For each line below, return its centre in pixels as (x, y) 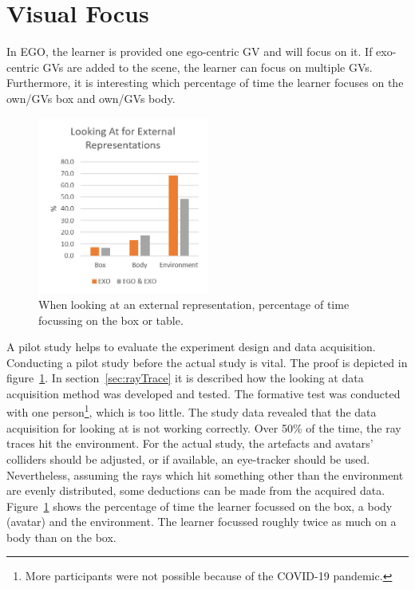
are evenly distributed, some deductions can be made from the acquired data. (196, 490)
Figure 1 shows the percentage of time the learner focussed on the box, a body (200, 506)
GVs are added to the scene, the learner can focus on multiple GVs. (207, 67)
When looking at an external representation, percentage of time (194, 304)
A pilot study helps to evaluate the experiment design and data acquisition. (191, 347)
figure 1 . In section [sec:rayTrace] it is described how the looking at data (185, 378)
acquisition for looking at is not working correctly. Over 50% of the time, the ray (204, 427)
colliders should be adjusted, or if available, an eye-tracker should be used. (188, 459)
